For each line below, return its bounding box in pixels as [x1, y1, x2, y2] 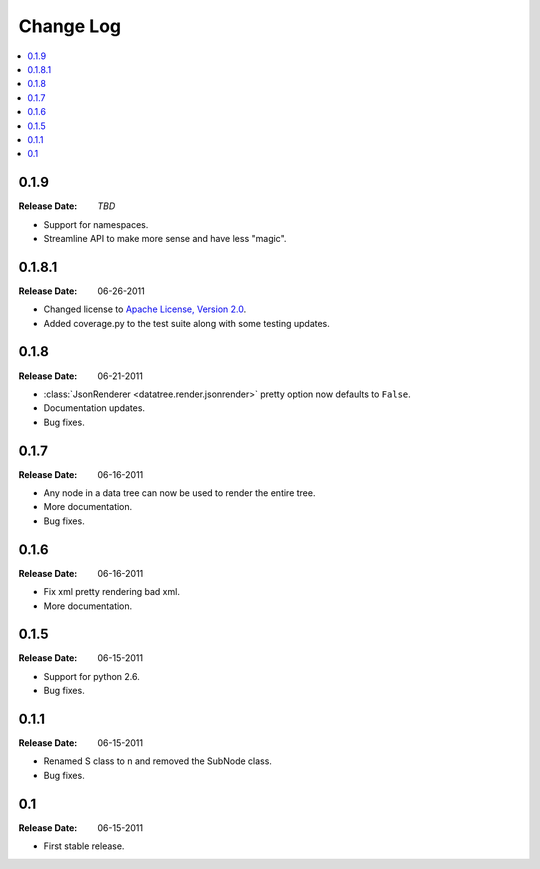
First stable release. [43, 840, 125, 852]
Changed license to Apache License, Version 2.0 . [43, 303, 247, 315]
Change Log [18, 15, 122, 37]
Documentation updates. [43, 402, 145, 414]
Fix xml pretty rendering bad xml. [43, 586, 180, 598]
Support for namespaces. [43, 218, 149, 230]
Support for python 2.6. [43, 670, 140, 682]
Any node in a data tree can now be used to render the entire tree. [43, 487, 316, 499]
